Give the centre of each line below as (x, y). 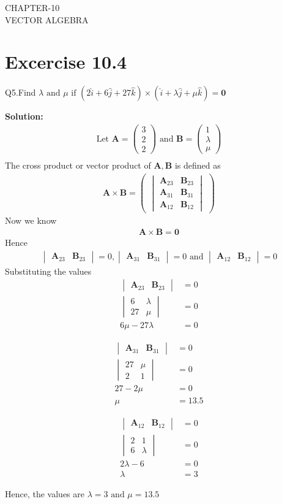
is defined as (198, 165)
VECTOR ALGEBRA (47, 19)
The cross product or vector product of (78, 165)
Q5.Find (20, 92)
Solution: (24, 116)
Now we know (31, 220)
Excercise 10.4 (66, 62)
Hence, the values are (45, 493)
